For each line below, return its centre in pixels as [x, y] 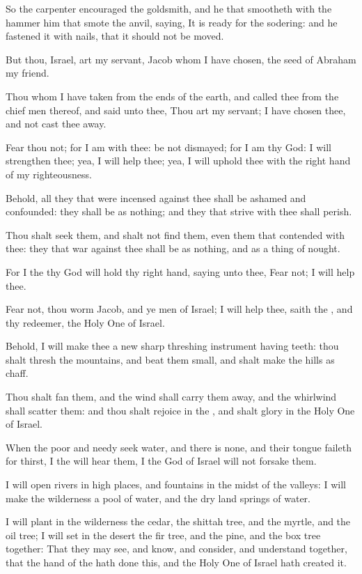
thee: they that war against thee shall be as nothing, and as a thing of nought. [173, 248]
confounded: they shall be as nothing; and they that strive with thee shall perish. [179, 211]
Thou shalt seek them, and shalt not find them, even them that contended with [175, 234]
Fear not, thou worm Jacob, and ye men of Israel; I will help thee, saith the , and [179, 309]
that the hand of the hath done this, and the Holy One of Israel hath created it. [176, 562]
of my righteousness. [49, 174]
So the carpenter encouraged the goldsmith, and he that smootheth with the [169, 8]
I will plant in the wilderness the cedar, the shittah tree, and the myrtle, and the [178, 521]
